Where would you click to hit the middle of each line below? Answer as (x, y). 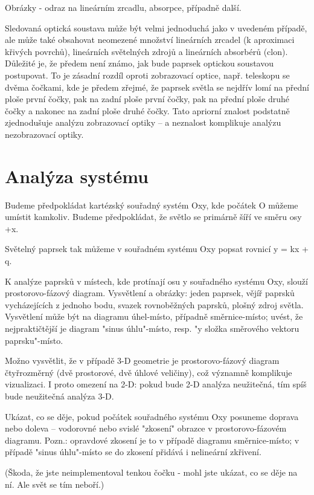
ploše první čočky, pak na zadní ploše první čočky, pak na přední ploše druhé (147, 99)
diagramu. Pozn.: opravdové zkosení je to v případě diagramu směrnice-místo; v (152, 440)
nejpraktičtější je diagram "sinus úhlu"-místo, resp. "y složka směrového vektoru (152, 328)
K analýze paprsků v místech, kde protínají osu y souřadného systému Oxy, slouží (156, 281)
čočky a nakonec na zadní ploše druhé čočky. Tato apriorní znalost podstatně (147, 110)
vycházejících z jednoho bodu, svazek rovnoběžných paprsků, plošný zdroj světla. (154, 304)
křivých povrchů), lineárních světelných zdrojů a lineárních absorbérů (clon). (146, 51)
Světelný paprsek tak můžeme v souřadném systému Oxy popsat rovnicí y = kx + (157, 249)
